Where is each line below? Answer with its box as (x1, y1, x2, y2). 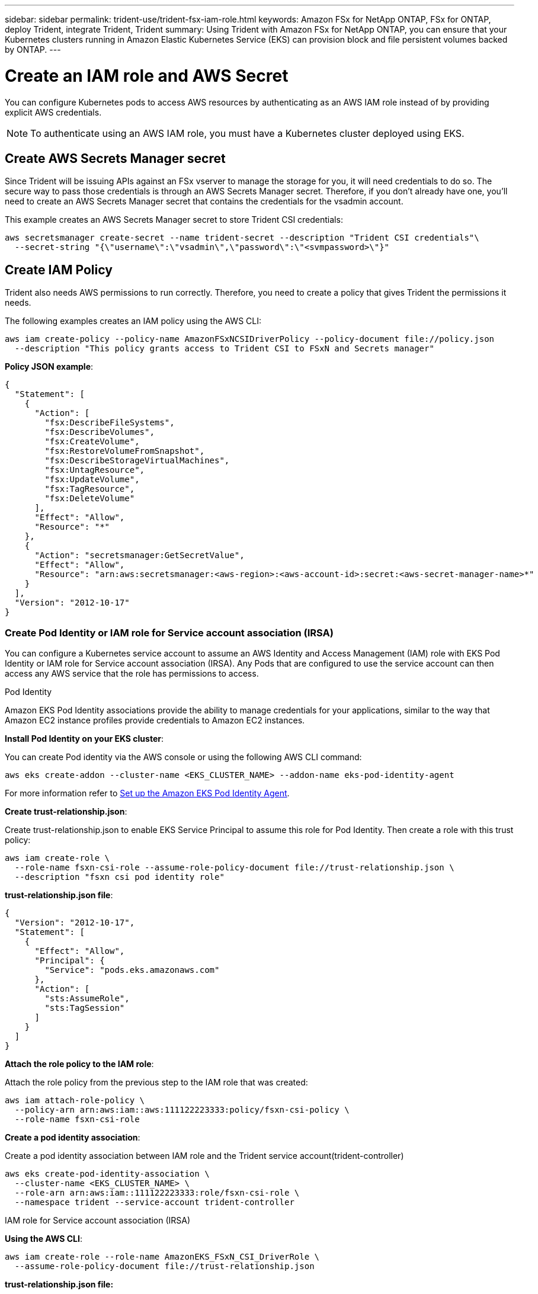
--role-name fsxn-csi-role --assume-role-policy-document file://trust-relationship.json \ (14, 862, 454, 872)
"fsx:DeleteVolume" (44, 494, 135, 504)
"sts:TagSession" (44, 1002, 125, 1013)
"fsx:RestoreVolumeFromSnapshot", (44, 446, 205, 456)
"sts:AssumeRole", (44, 993, 130, 1003)
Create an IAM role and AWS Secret (5, 65, 289, 86)
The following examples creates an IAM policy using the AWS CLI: (5, 316, 262, 326)
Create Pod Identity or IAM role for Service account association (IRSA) (5, 626, 334, 639)
